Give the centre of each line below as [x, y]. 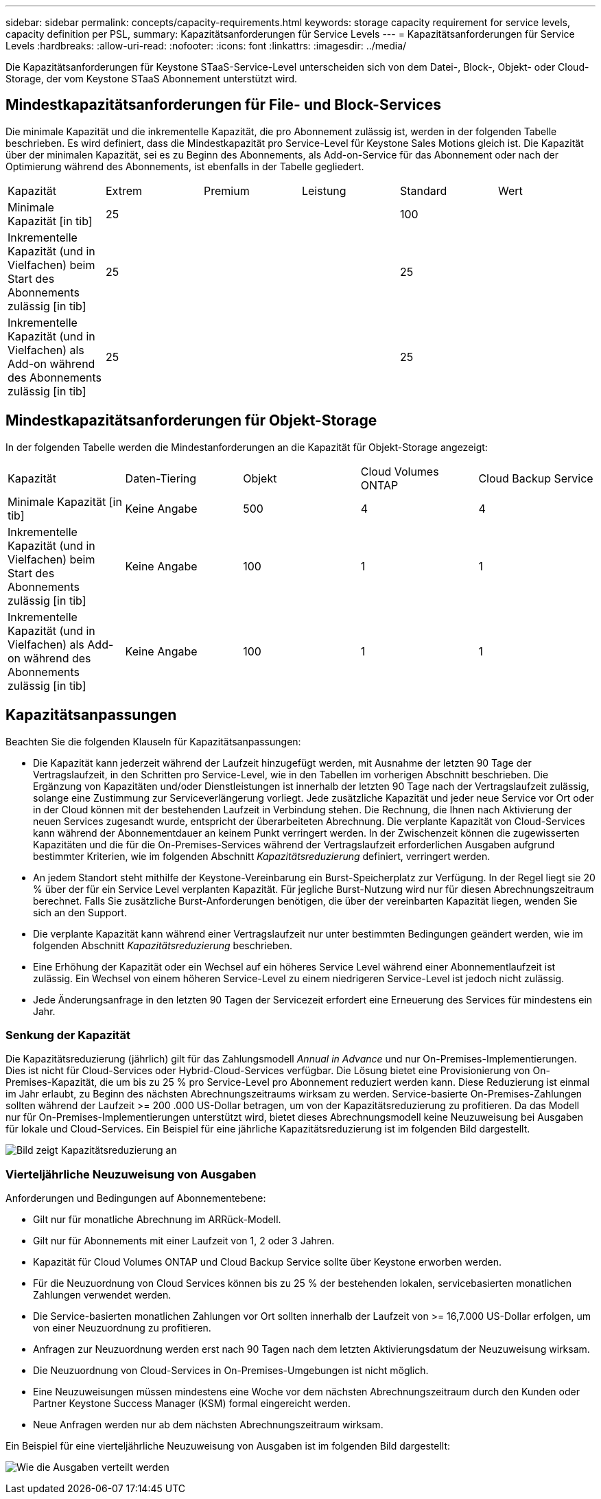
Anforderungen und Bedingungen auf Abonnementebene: [136, 1198]
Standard [423, 190]
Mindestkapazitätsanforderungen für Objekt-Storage [191, 421]
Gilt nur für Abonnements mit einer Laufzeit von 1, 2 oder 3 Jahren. [184, 1241]
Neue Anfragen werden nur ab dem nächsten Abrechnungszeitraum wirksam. [208, 1425]
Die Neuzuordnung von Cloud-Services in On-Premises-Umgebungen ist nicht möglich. [231, 1371]
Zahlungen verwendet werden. [102, 1295]
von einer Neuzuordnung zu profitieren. [122, 1328]
